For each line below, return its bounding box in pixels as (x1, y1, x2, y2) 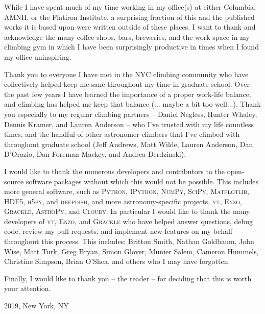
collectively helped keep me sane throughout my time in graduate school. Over (4, 79, 250, 89)
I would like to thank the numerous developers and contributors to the (4, 165, 225, 176)
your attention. (4, 283, 51, 294)
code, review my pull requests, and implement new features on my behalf (4, 226, 233, 236)
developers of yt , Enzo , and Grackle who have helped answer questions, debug (4, 215, 253, 226)
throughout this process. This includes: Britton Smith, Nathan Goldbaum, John (4, 236, 254, 247)
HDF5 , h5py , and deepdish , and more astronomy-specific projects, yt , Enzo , (4, 196, 242, 206)
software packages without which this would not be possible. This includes (26, 176, 259, 186)
